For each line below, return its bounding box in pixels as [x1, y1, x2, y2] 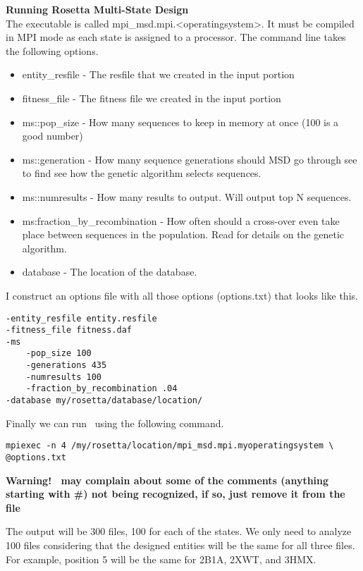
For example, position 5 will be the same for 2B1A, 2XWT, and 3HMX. [6, 551, 316, 566]
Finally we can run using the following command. [6, 415, 224, 430]
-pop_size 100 [25, 348, 92, 359]
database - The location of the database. [22, 264, 197, 279]
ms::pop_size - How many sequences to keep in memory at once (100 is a [22, 114, 339, 129]
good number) [22, 128, 83, 143]
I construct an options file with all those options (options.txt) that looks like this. [6, 288, 358, 302]
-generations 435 [25, 360, 107, 371]
